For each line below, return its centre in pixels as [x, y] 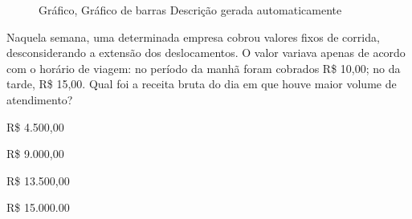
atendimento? [40, 99]
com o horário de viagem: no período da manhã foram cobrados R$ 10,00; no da [204, 68]
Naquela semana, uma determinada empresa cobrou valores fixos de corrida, [193, 36]
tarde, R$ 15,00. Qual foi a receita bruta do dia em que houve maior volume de [202, 84]
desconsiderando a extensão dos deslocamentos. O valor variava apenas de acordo [206, 53]
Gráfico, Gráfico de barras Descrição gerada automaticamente [190, 10]
